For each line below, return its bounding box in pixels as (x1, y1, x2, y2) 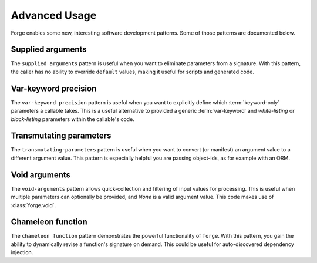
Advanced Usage (11, 9, 97, 22)
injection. (11, 249, 33, 256)
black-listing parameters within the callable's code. (11, 115, 134, 123)
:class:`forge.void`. (11, 201, 56, 208)
